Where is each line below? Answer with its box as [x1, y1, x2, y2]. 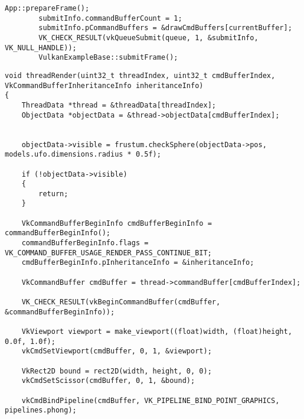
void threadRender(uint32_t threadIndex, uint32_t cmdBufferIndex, [5, 71, 276, 80]
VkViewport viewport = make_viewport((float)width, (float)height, [21, 327, 292, 336]
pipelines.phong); [5, 406, 77, 415]
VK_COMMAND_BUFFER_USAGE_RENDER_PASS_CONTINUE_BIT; [5, 248, 212, 257]
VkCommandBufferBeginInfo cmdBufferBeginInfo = [21, 219, 212, 228]
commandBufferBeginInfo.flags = [21, 239, 149, 248]
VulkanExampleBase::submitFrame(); [38, 53, 178, 62]
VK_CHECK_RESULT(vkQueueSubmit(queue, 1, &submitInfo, [38, 33, 259, 42]
